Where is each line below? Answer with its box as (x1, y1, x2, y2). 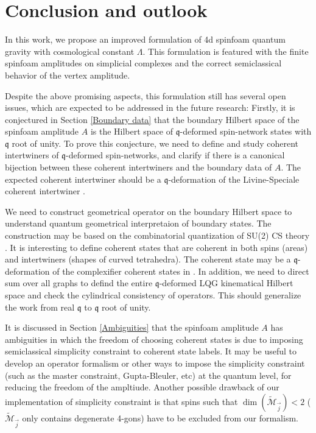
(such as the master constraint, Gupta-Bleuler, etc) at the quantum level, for (5, 368, 292, 381)
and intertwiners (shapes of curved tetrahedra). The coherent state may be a (5, 253, 291, 266)
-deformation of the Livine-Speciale (168, 172, 300, 185)
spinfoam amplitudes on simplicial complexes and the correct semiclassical (5, 57, 282, 69)
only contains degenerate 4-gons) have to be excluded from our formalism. (22, 411, 298, 424)
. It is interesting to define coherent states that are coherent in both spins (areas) (5, 241, 308, 253)
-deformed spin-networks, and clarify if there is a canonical (65, 149, 285, 161)
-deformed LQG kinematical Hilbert (159, 276, 293, 289)
